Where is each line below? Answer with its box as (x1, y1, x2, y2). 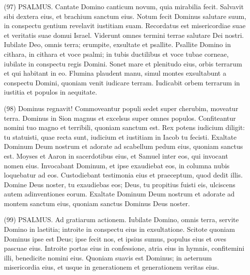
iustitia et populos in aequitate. (4, 87, 97, 97)
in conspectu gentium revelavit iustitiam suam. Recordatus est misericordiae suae (4, 20, 246, 31)
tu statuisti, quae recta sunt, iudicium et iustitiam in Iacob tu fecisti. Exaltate (4, 131, 237, 142)
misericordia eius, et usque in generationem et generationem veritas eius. (4, 262, 219, 272)
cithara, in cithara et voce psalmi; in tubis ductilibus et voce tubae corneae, (4, 49, 229, 59)
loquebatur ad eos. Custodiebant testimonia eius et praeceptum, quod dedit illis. (4, 170, 243, 180)
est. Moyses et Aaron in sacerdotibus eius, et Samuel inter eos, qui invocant (4, 150, 228, 161)
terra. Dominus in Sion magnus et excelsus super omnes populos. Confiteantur (4, 113, 236, 123)
